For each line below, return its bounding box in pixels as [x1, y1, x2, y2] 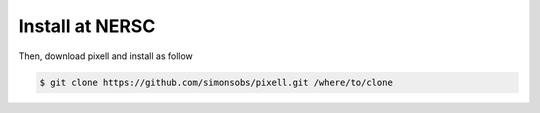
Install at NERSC [18, 15, 156, 37]
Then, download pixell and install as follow [18, 50, 194, 62]
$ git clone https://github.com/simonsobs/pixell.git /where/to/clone [39, 76, 394, 88]
